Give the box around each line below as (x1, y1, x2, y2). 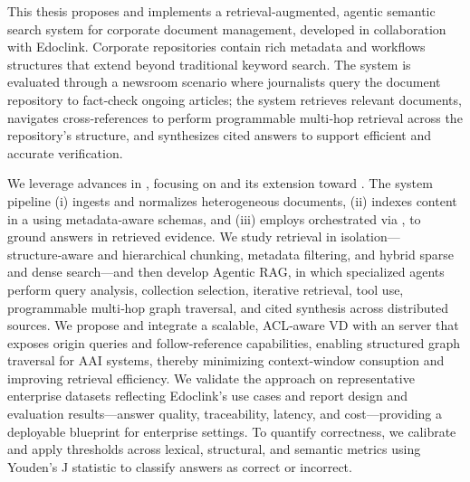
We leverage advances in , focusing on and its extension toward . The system (7, 174, 433, 193)
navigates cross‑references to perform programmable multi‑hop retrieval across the (7, 108, 463, 127)
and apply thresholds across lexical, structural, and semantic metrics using (7, 439, 421, 458)
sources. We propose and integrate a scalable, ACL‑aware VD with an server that (7, 316, 459, 335)
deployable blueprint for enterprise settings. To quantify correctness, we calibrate (7, 421, 456, 440)
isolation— (341, 227, 400, 246)
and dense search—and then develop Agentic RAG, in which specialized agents (7, 262, 445, 281)
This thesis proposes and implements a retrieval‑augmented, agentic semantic (7, 2, 436, 20)
